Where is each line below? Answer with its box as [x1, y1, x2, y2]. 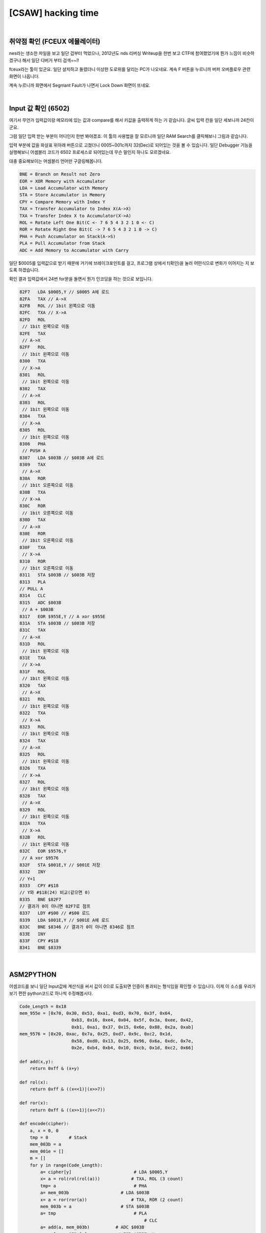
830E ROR [19, 531, 46, 536]
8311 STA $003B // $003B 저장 [19, 572, 96, 578]
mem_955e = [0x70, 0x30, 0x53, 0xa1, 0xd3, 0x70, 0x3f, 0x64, [19, 1011, 173, 1016]
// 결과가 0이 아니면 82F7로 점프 [19, 904, 91, 909]
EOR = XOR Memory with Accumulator [19, 178, 105, 184]
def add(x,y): [19, 1058, 54, 1064]
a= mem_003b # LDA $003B [40, 1190, 150, 1196]
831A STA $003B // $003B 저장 [19, 620, 96, 626]
